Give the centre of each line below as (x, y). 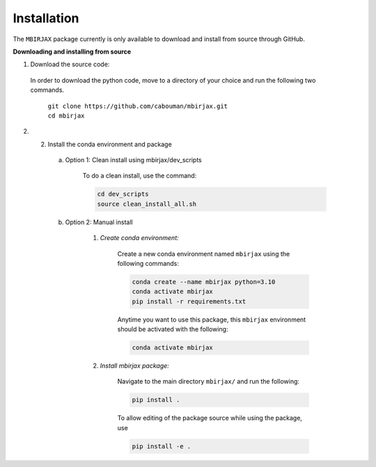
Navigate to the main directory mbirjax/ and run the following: (208, 381)
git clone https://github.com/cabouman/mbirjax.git (138, 106)
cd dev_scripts (123, 194)
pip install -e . (162, 446)
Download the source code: (70, 64)
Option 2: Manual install (99, 222)
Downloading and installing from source (72, 52)
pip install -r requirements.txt (189, 301)
